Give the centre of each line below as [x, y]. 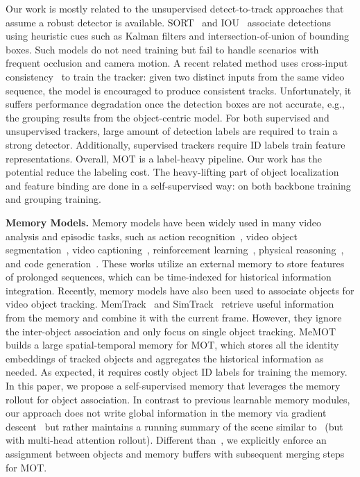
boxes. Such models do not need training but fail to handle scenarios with [162, 49]
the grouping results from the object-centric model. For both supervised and [168, 117]
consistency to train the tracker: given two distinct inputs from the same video [175, 76]
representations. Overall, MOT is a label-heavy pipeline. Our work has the [164, 158]
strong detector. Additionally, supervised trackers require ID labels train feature [175, 144]
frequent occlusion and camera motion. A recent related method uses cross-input [177, 63]
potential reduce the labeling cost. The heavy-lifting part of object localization [172, 172]
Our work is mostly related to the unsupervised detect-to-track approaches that [175, 8]
